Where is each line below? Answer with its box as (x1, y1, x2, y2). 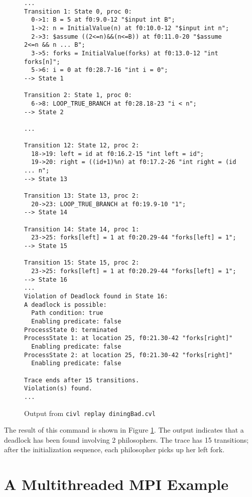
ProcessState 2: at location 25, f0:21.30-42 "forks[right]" (24, 351, 233, 359)
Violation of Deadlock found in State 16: (24, 292, 168, 300)
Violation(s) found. (24, 385, 93, 392)
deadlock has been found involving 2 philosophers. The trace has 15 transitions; (4, 434, 249, 445)
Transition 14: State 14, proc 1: (24, 225, 140, 233)
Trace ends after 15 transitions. (24, 376, 140, 384)
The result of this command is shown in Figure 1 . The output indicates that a (4, 425, 244, 435)
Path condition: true (31, 309, 103, 317)
